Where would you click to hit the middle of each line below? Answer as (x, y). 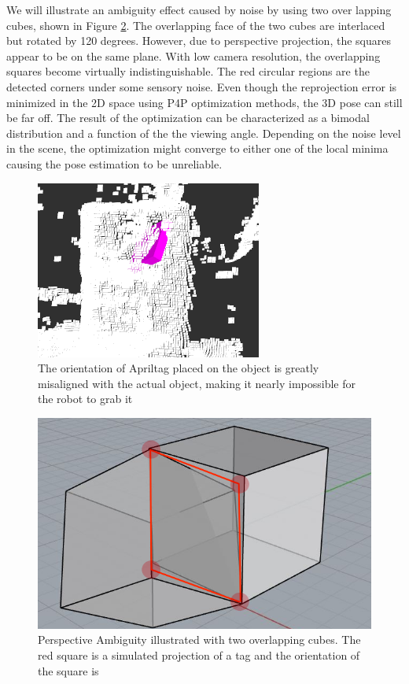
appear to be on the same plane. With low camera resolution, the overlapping (193, 55)
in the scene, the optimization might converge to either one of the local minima (197, 148)
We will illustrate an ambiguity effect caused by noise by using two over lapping (199, 9)
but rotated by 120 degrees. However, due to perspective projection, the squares (199, 41)
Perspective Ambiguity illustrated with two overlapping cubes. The (199, 640)
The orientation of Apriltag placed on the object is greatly (179, 368)
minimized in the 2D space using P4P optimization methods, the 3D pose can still (204, 102)
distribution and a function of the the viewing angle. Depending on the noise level (204, 133)
